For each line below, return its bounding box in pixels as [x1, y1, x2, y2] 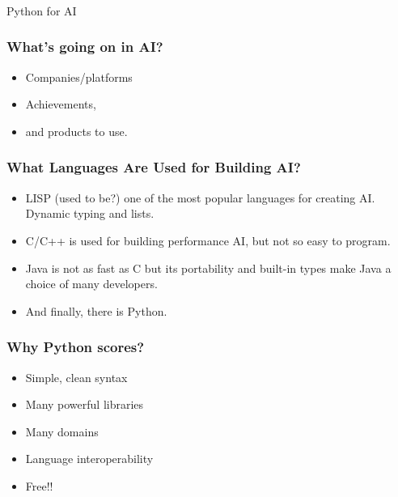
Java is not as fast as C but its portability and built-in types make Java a [25, 259, 392, 276]
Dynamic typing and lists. [25, 205, 155, 222]
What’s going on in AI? [6, 36, 163, 57]
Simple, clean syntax [25, 368, 128, 385]
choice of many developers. [25, 275, 158, 292]
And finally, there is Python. [25, 302, 167, 319]
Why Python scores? [6, 337, 145, 357]
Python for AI [6, 2, 77, 19]
